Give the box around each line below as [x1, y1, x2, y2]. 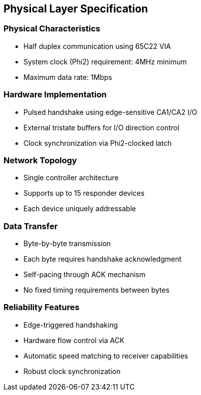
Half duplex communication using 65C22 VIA [23, 41, 171, 50]
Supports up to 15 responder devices [23, 189, 145, 198]
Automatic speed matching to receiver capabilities [23, 351, 188, 360]
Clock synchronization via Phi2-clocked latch [23, 138, 172, 147]
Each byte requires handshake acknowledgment [23, 255, 182, 264]
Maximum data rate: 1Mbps [23, 72, 112, 81]
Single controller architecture [23, 173, 119, 182]
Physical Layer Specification [3, 2, 148, 15]
